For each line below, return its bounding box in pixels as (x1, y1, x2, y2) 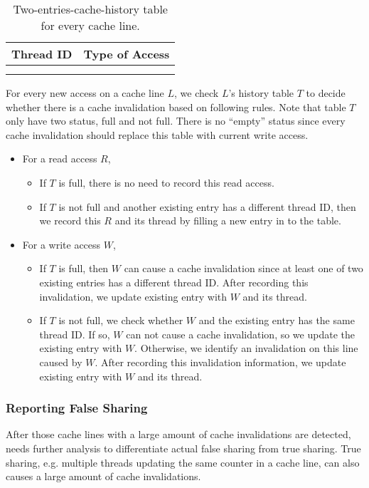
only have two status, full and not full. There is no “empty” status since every (6, 113, 346, 128)
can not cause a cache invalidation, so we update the (126, 326, 355, 341)
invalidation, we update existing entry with (39, 289, 228, 303)
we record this (39, 213, 101, 228)
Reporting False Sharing (6, 399, 148, 417)
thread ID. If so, (39, 326, 110, 341)
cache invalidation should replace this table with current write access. (6, 127, 309, 142)
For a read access (22, 151, 97, 166)
